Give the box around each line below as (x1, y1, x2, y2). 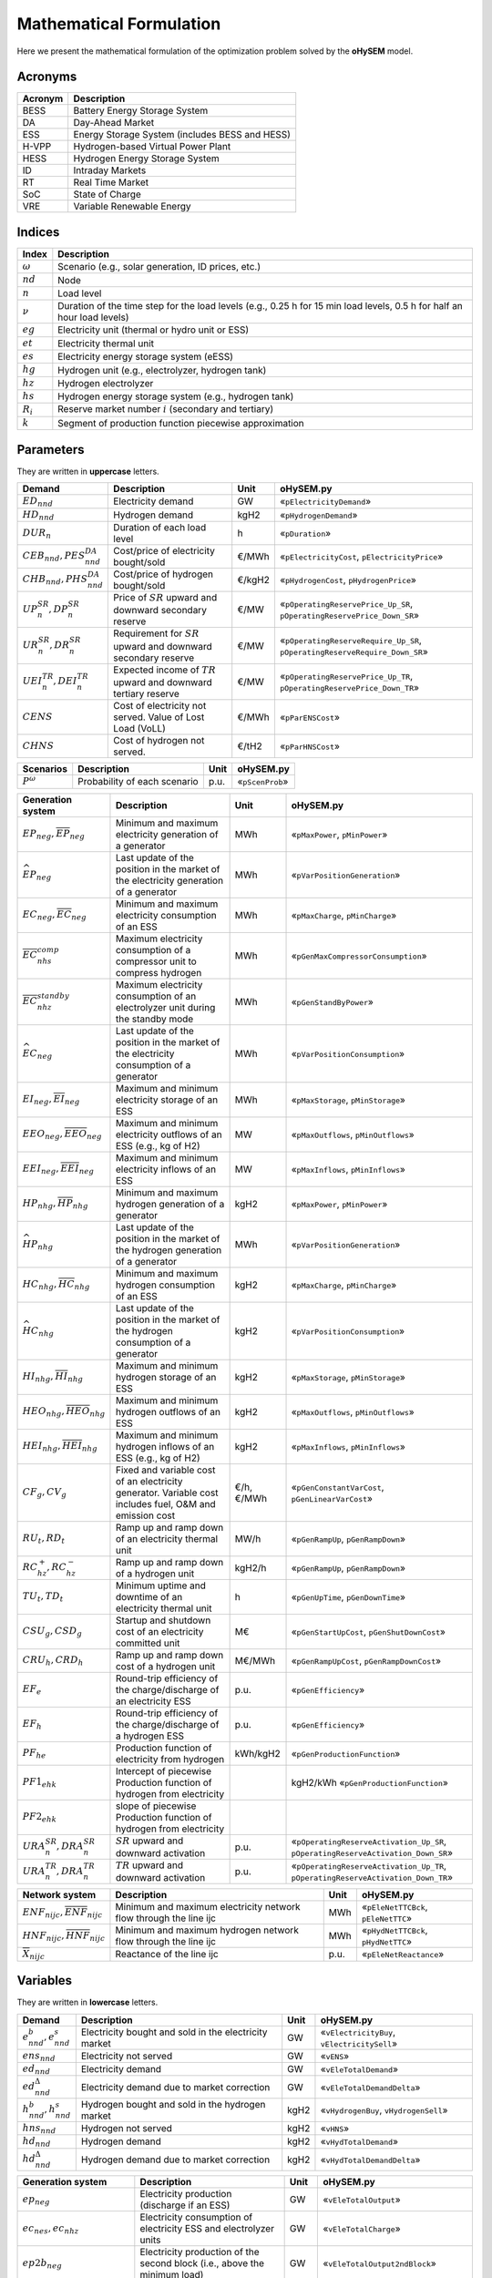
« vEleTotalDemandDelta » (320, 2080, 421, 2093)
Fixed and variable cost (115, 1463, 216, 1476)
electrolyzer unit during (115, 1000, 216, 1013)
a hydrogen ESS (115, 1729, 184, 1742)
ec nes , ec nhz (22, 2222, 79, 2236)
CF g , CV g (22, 1486, 67, 1500)
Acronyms (16, 69, 77, 85)
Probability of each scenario (77, 775, 200, 788)
